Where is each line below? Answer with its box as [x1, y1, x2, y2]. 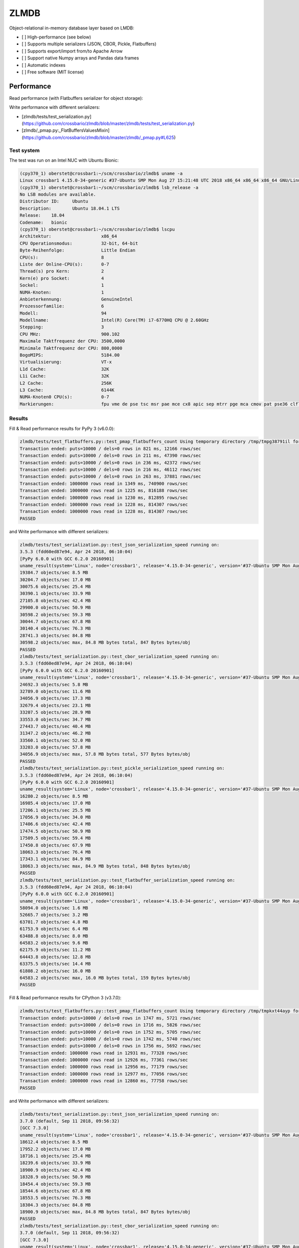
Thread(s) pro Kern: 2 [19, 269, 104, 274]
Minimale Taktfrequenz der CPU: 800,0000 [19, 345, 123, 351]
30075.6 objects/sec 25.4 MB [19, 584, 91, 590]
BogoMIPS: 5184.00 [19, 352, 120, 358]
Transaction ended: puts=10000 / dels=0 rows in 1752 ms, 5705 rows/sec [19, 1029, 201, 1035]
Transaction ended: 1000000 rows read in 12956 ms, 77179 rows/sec [19, 1064, 188, 1070]
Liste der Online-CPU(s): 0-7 [19, 261, 110, 267]
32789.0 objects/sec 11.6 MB [19, 688, 91, 694]
